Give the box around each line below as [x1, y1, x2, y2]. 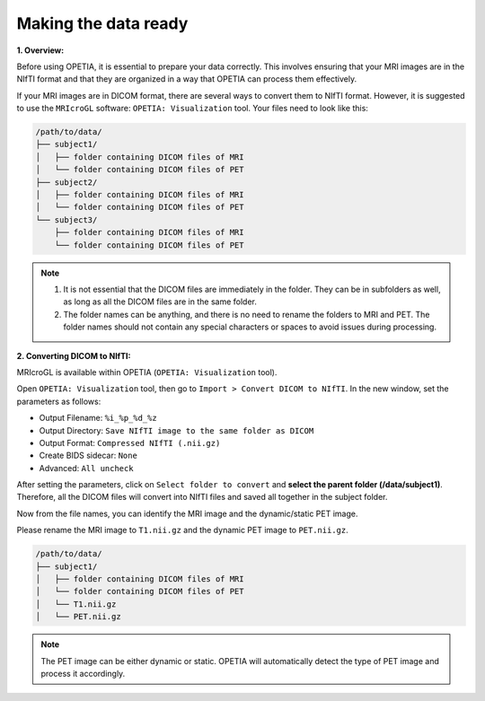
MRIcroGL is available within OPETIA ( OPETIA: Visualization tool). [16, 366, 278, 377]
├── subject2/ [35, 177, 98, 188]
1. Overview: [16, 45, 65, 56]
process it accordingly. [40, 668, 126, 679]
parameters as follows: [16, 396, 101, 407]
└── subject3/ [35, 215, 98, 224]
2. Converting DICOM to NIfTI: [16, 350, 131, 361]
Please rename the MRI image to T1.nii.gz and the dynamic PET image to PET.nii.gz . [16, 525, 349, 536]
